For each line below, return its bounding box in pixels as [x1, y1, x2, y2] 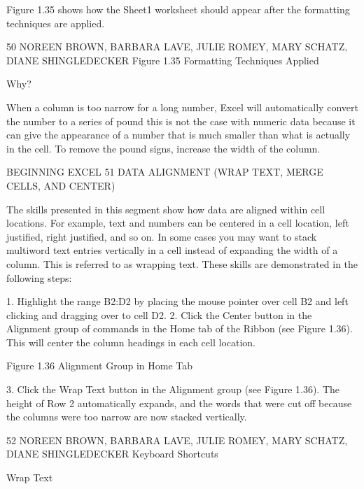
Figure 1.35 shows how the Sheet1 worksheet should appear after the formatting [6, 2, 350, 16]
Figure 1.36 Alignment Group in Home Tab [6, 358, 192, 373]
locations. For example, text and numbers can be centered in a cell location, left [6, 215, 349, 230]
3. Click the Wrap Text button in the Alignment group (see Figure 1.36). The [6, 382, 340, 397]
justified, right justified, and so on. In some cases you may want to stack [6, 229, 317, 243]
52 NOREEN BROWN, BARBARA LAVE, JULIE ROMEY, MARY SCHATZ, [6, 432, 348, 447]
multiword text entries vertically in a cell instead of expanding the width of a [6, 243, 338, 257]
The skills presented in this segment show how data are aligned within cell [6, 201, 325, 216]
